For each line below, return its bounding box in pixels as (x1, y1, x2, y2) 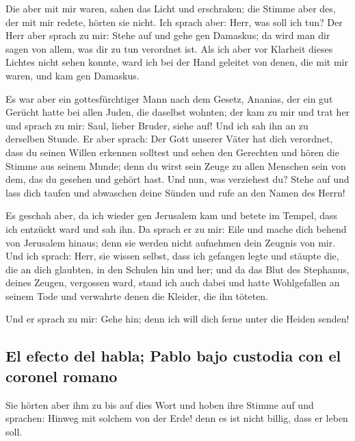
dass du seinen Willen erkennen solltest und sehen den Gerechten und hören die (5, 144, 339, 159)
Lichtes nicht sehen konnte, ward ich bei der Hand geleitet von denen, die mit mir (5, 55, 348, 69)
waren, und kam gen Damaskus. (5, 68, 140, 82)
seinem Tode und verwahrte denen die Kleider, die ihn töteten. (5, 288, 269, 303)
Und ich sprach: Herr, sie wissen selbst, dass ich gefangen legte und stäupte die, (5, 249, 339, 263)
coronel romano (5, 365, 118, 386)
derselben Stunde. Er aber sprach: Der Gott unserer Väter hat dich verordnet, (5, 131, 333, 146)
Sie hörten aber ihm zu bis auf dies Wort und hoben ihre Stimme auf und (5, 397, 314, 412)
